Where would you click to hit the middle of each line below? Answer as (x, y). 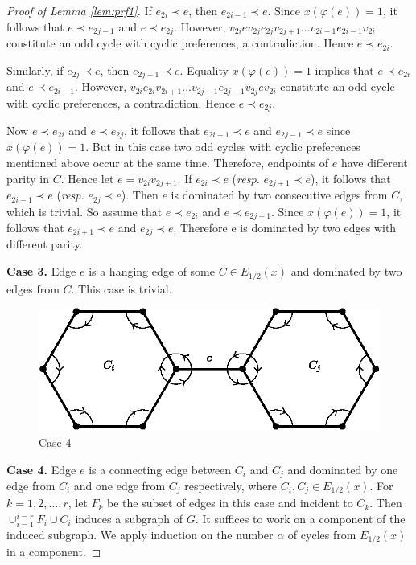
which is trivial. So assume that (84, 211)
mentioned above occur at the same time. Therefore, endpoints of (168, 163)
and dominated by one (343, 469)
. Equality (204, 70)
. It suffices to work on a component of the (300, 518)
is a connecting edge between (160, 469)
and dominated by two (346, 271)
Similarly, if (35, 70)
